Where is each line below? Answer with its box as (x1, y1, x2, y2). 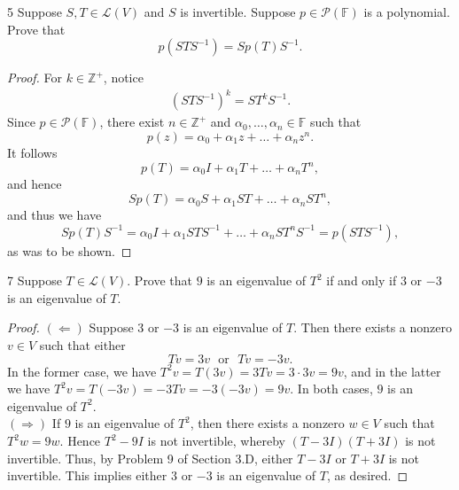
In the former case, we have (7, 362, 157, 380)
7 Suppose (7, 271, 62, 290)
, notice (103, 68, 144, 87)
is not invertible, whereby (147, 432, 285, 450)
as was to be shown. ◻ (7, 241, 132, 260)
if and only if (326, 271, 397, 290)
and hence (7, 175, 62, 192)
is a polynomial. (363, 3, 450, 20)
